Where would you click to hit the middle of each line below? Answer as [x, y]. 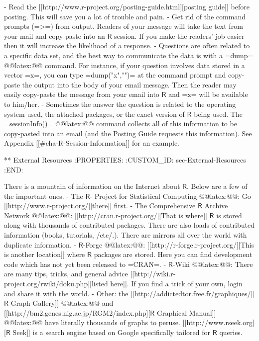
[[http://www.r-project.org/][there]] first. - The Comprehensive [100, 206]
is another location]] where [45, 254]
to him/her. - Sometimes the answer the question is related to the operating [120, 104]
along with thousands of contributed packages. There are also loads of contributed [129, 225]
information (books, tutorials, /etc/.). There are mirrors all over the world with [126, 235]
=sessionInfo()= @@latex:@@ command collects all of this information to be [121, 124]
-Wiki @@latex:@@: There [213, 264]
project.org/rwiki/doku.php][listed [56, 284]
